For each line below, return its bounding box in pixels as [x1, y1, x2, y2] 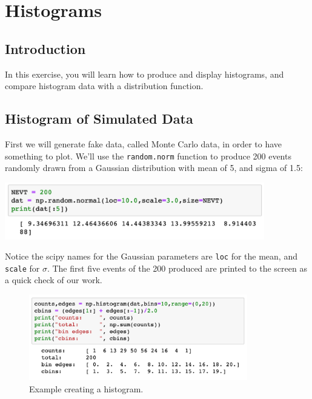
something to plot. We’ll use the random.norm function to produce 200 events [5, 149, 291, 162]
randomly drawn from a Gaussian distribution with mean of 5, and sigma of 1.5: [5, 161, 303, 174]
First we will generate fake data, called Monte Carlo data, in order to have [5, 137, 282, 150]
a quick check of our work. [5, 273, 102, 286]
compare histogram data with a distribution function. [5, 79, 204, 92]
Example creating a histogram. [29, 382, 144, 395]
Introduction [5, 39, 86, 58]
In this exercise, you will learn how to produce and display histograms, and [5, 67, 284, 80]
